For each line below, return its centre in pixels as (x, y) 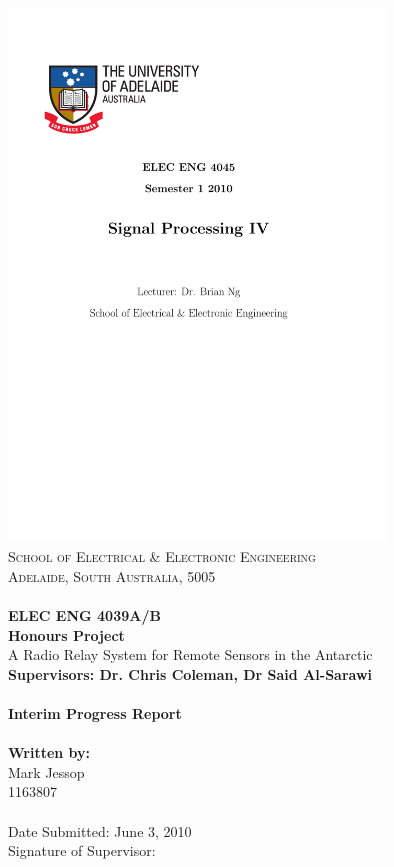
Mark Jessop (46, 771)
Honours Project (66, 634)
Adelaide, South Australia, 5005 (112, 575)
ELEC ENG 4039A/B (84, 615)
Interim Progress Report (95, 713)
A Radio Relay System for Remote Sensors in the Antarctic (190, 654)
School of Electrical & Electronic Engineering (162, 556)
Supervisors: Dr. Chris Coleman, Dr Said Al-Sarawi (190, 673)
